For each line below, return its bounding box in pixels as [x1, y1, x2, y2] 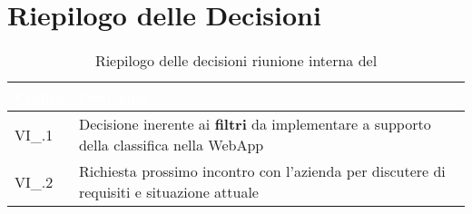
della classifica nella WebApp [78, 134, 264, 156]
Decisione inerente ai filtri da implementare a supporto [78, 113, 431, 135]
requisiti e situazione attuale [78, 181, 259, 203]
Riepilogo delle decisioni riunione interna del [94, 50, 378, 72]
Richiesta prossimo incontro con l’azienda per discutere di [78, 160, 446, 182]
